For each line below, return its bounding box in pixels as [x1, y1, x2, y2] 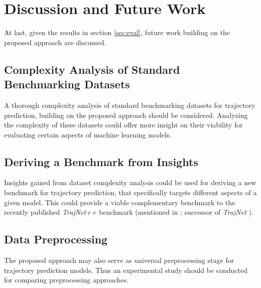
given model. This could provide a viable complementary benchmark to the [4, 197, 235, 207]
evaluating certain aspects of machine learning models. [4, 129, 172, 139]
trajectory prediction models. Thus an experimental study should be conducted [4, 264, 248, 275]
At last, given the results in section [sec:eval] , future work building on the [4, 27, 230, 38]
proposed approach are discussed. [4, 37, 106, 47]
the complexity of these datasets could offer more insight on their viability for [4, 119, 243, 130]
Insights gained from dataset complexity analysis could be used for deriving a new [4, 177, 256, 188]
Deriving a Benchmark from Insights [4, 154, 198, 169]
